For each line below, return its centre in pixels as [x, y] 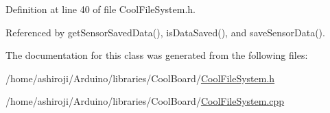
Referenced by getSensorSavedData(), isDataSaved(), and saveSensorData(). [165, 32]
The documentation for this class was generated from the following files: [157, 55]
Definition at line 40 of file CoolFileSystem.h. [101, 9]
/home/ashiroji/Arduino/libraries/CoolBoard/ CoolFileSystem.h [140, 78]
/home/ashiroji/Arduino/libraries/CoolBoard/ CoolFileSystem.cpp [145, 101]
